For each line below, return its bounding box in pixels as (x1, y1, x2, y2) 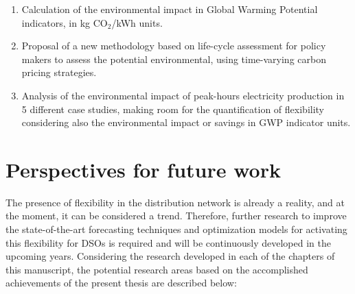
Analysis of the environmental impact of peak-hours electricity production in (21, 88, 345, 102)
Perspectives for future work (5, 155, 281, 183)
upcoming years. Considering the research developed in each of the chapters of (5, 249, 335, 263)
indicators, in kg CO (21, 15, 108, 29)
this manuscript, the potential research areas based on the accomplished (5, 262, 308, 276)
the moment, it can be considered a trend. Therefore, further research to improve (5, 208, 347, 223)
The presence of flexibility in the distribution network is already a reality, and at (5, 195, 345, 209)
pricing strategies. (21, 65, 97, 79)
